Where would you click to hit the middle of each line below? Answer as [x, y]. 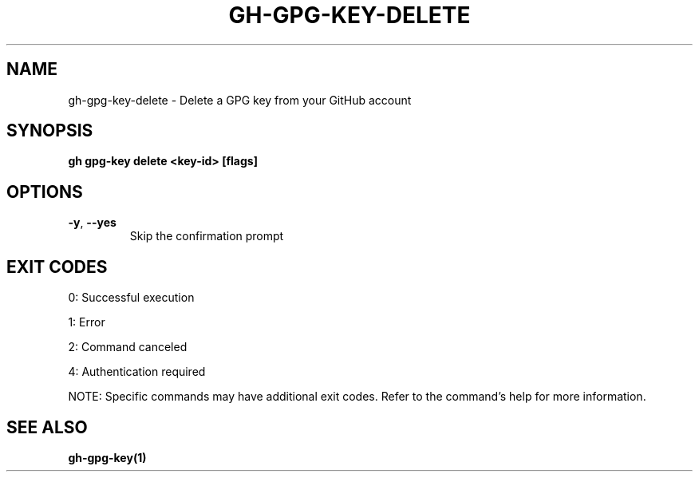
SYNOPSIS [50, 131]
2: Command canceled [128, 347]
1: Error [87, 322]
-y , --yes [92, 223]
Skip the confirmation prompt [207, 236]
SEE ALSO [47, 427]
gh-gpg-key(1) [107, 457]
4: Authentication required [137, 372]
